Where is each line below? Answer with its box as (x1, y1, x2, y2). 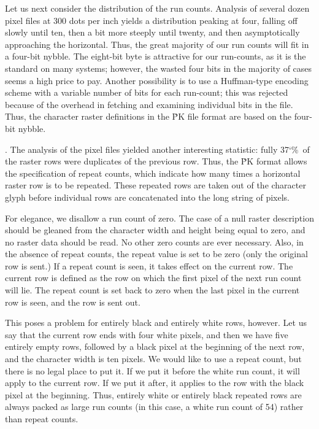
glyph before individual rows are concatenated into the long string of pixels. (5, 190, 290, 203)
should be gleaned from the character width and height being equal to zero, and (5, 223, 306, 236)
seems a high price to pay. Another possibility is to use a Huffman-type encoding (5, 74, 309, 87)
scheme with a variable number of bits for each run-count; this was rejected (5, 86, 288, 99)
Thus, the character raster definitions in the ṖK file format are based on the (5, 110, 292, 123)
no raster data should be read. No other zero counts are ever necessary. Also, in (5, 235, 304, 248)
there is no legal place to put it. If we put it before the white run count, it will (5, 364, 300, 377)
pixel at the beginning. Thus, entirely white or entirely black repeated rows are (5, 388, 302, 401)
